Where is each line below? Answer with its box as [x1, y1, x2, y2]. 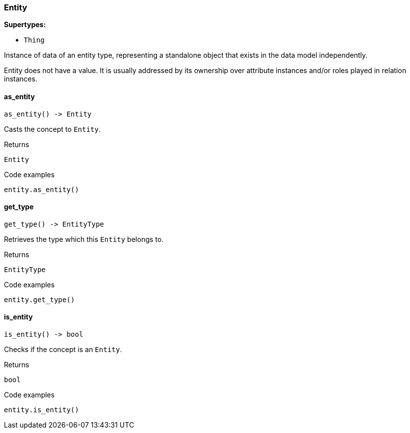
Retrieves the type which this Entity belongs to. [4, 235, 164, 243]
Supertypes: [4, 20, 46, 29]
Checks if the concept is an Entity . [4, 345, 122, 354]
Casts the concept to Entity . [4, 124, 101, 133]
